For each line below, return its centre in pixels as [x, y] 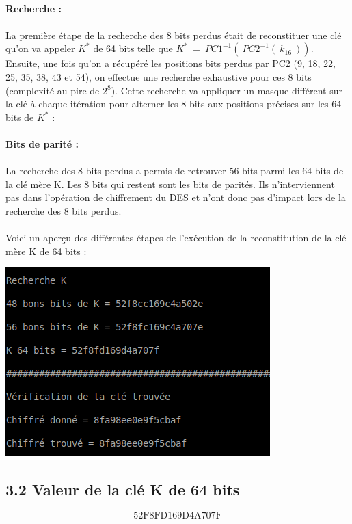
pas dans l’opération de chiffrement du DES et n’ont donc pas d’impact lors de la [176, 197]
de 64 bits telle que [133, 48]
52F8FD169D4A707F [178, 516]
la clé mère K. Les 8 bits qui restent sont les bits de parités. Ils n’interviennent [170, 184]
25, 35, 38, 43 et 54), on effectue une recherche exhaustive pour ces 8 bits [159, 76]
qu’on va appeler [40, 48]
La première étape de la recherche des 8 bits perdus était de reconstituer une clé [174, 35]
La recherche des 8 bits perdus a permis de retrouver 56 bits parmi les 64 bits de [175, 171]
